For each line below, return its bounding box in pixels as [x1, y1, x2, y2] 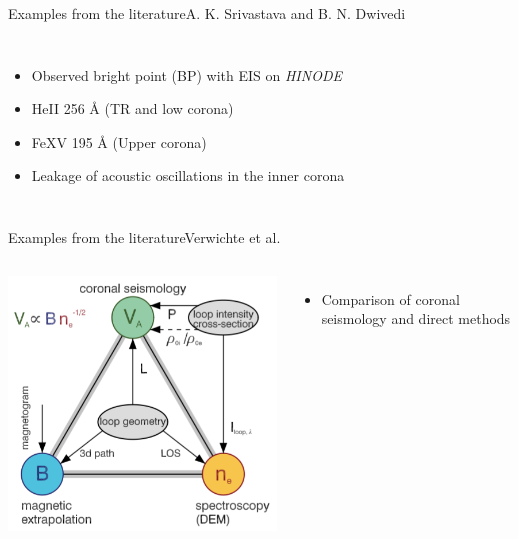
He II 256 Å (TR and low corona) [31, 98, 234, 119]
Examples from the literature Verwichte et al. [8, 226, 281, 247]
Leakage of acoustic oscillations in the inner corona [31, 165, 345, 186]
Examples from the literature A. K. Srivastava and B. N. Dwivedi [8, 3, 406, 23]
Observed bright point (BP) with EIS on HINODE [31, 64, 342, 85]
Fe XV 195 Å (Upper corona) [31, 131, 207, 152]
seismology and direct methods [321, 308, 511, 329]
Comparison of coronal [321, 288, 460, 309]
